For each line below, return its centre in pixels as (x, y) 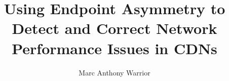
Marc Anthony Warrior (114, 72)
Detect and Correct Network (114, 28)
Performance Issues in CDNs (114, 48)
